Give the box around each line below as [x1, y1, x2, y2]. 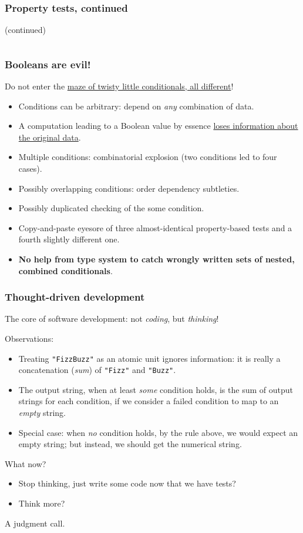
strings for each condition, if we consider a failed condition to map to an [18, 395, 279, 407]
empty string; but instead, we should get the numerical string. [18, 438, 242, 450]
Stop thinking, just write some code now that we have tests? [18, 477, 236, 489]
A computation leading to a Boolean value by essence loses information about [18, 119, 298, 132]
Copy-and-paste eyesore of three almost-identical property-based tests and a [18, 221, 292, 234]
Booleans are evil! [5, 56, 91, 71]
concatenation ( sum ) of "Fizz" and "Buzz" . [18, 364, 176, 376]
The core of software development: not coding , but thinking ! [5, 312, 219, 325]
